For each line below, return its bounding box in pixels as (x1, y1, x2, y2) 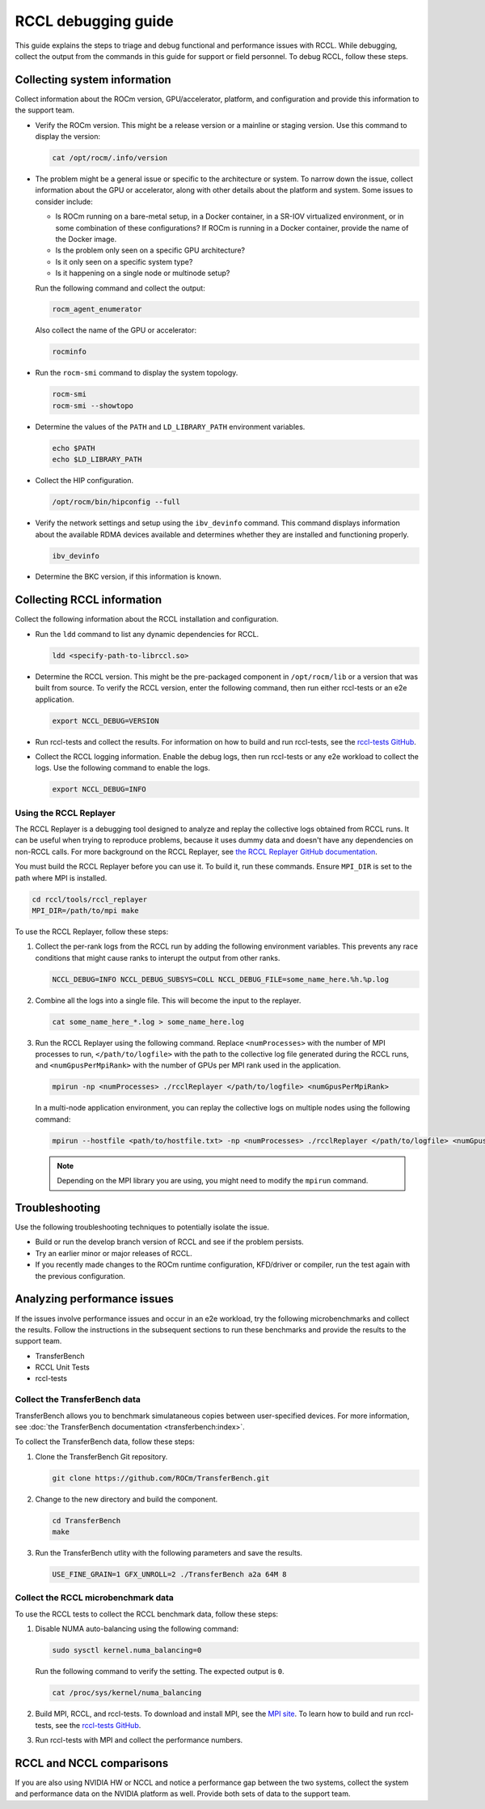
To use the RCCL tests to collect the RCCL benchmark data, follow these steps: (15, 1609, 279, 1619)
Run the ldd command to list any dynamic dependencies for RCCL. (35, 629, 259, 639)
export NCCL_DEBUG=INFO (52, 785, 147, 794)
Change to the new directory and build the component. (35, 1494, 218, 1504)
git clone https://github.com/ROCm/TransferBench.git (52, 1473, 270, 1483)
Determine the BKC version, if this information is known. (35, 571, 221, 582)
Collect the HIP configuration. (35, 476, 133, 486)
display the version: (35, 132, 101, 142)
